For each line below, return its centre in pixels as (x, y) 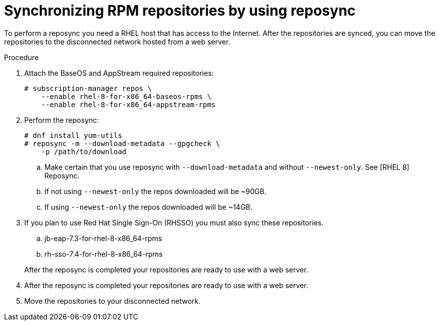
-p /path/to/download (84, 151)
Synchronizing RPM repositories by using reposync (180, 11)
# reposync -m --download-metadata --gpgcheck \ (122, 143)
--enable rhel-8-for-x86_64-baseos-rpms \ (126, 96)
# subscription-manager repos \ (88, 88)
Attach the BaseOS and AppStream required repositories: (119, 73)
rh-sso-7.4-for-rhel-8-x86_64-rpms (104, 254)
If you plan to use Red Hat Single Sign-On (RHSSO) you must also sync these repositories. (174, 222)
